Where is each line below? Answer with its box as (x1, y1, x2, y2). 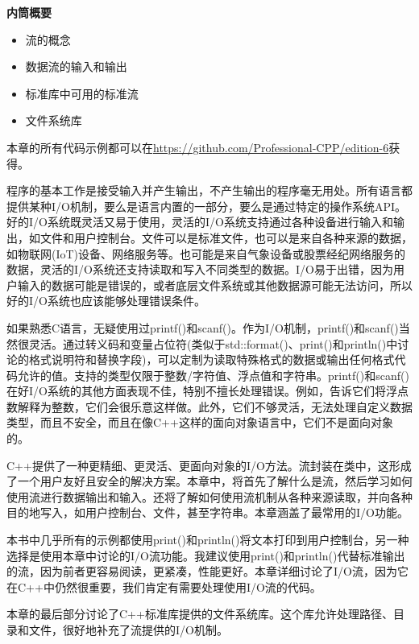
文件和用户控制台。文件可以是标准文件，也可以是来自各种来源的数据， (39, 229, 413, 246)
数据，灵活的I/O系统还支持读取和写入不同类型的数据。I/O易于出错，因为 (6, 261, 393, 278)
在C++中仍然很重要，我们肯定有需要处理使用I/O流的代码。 (6, 578, 322, 595)
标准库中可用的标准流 (25, 85, 139, 101)
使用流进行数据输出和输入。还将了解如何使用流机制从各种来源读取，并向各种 (6, 488, 413, 505)
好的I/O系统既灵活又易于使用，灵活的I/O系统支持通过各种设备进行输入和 (6, 213, 393, 230)
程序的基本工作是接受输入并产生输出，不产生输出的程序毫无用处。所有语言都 (6, 182, 413, 199)
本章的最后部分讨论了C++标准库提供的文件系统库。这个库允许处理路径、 (6, 605, 393, 622)
